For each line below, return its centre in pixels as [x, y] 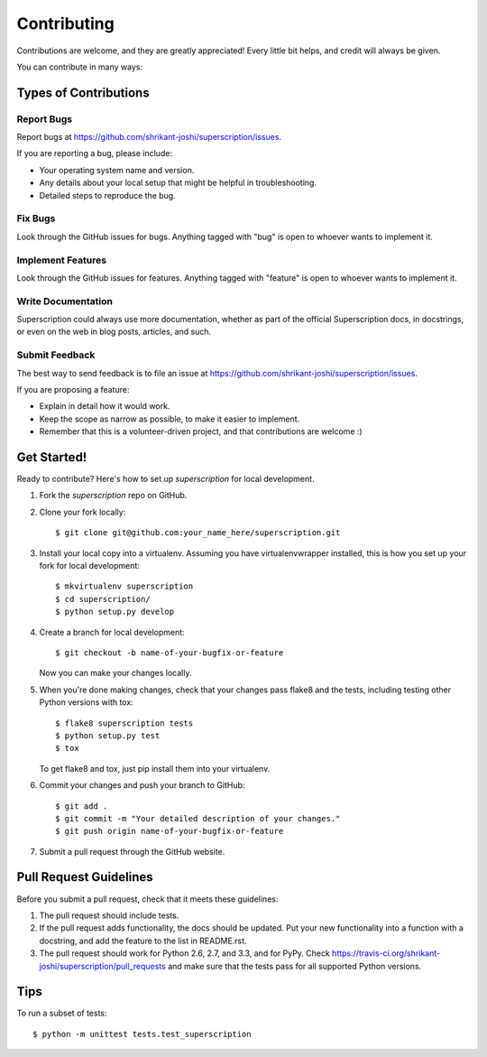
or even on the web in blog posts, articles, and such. [114, 332]
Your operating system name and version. [117, 170]
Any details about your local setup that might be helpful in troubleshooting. [178, 183]
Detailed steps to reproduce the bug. [107, 195]
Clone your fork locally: [83, 512]
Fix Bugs [36, 218]
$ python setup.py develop [115, 612]
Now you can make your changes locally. [115, 673]
